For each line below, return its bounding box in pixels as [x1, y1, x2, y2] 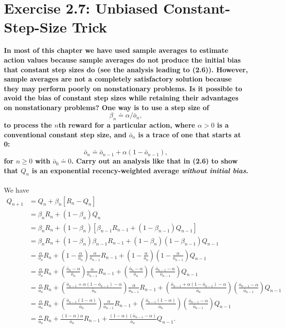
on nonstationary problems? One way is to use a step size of [4, 102, 209, 112]
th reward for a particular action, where [58, 120, 195, 130]
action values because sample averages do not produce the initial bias [4, 54, 241, 65]
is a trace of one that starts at [138, 129, 241, 139]
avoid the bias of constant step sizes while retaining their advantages [4, 93, 238, 103]
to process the [4, 120, 52, 130]
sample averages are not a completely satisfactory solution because [4, 74, 232, 84]
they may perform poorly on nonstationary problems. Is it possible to [4, 83, 242, 93]
